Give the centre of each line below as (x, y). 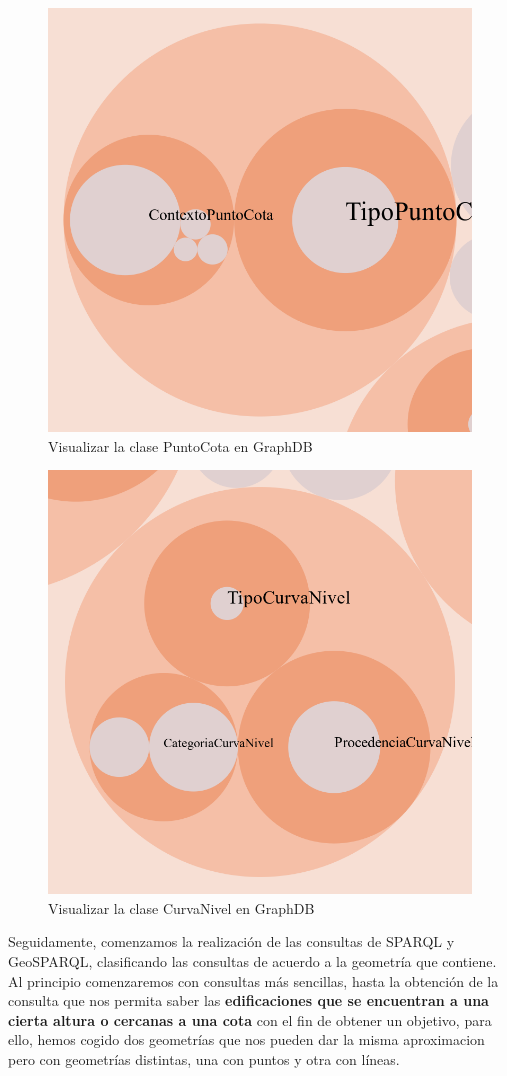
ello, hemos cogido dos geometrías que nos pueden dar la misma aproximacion (246, 1039)
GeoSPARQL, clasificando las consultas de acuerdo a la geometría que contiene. (252, 960)
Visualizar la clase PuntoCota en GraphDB (180, 445)
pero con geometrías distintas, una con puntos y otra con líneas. (204, 1058)
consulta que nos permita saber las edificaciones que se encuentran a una (248, 1000)
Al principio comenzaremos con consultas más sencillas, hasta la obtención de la (253, 980)
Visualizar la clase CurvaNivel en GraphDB (181, 907)
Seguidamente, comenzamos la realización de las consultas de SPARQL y (231, 941)
